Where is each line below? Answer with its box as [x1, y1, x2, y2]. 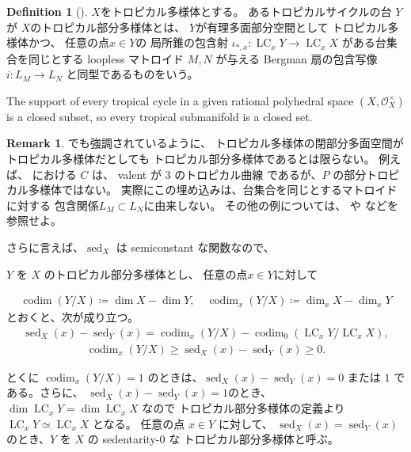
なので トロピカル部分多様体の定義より [142, 400, 345, 416]
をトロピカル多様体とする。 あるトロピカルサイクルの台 [100, 3, 392, 19]
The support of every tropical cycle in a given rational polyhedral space [6, 92, 354, 108]
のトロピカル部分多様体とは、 [30, 18, 186, 35]
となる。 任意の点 [93, 415, 185, 431]
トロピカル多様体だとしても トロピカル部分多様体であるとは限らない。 [6, 150, 375, 167]
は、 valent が [92, 165, 162, 182]
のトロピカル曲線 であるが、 [174, 165, 322, 182]
